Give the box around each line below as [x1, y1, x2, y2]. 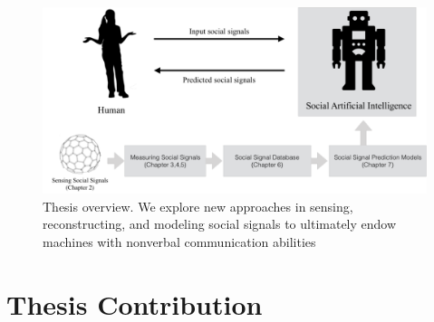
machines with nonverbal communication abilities [43, 232, 316, 251]
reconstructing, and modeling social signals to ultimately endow [43, 214, 397, 233]
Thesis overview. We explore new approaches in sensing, [43, 196, 353, 215]
